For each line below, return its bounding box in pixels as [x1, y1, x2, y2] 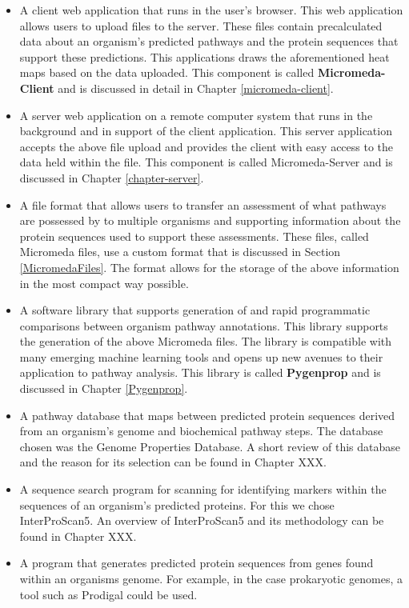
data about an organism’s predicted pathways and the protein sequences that [19, 33, 399, 50]
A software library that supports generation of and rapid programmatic [19, 302, 371, 318]
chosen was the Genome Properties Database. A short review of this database [19, 438, 400, 454]
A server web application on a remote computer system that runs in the [19, 106, 373, 123]
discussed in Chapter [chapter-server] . [19, 169, 204, 186]
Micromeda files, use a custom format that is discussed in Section [19, 243, 341, 260]
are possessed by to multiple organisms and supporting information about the [19, 212, 401, 229]
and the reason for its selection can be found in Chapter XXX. [19, 454, 327, 470]
